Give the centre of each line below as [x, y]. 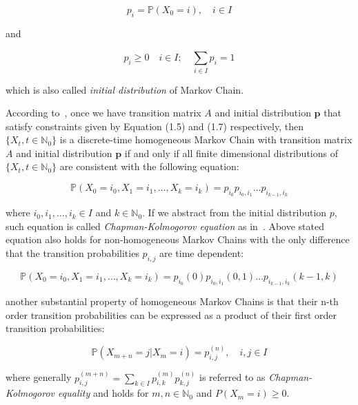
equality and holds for [103, 393]
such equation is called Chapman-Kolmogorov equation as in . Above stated [165, 226]
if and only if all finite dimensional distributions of [231, 153]
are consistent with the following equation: [149, 166]
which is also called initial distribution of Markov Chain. [125, 89]
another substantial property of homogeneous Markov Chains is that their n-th [172, 301]
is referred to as [232, 377]
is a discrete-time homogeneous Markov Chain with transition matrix [206, 139]
